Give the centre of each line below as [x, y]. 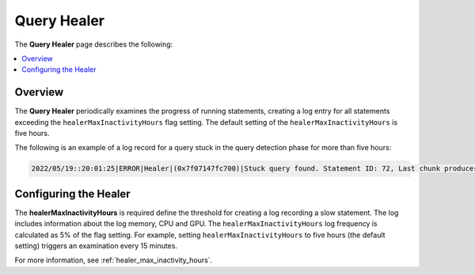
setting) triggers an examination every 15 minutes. [96, 246]
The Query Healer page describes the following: [94, 44]
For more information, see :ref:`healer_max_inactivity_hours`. [114, 260]
